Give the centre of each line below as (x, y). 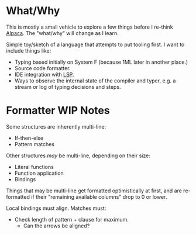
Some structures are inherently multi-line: (56, 126)
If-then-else (29, 138)
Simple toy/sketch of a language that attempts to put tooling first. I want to (95, 44)
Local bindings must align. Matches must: (56, 208)
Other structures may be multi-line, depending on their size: (78, 155)
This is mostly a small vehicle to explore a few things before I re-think (90, 27)
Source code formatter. (43, 68)
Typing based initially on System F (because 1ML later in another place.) (101, 62)
